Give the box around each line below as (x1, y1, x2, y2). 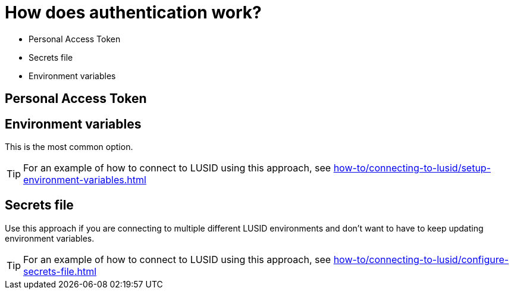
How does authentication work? (5, 2, 262, 23)
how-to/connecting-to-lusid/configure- (333, 253, 509, 265)
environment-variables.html (23, 174, 146, 186)
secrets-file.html (23, 265, 97, 277)
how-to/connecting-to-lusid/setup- (333, 162, 491, 174)
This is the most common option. (5, 142, 133, 152)
